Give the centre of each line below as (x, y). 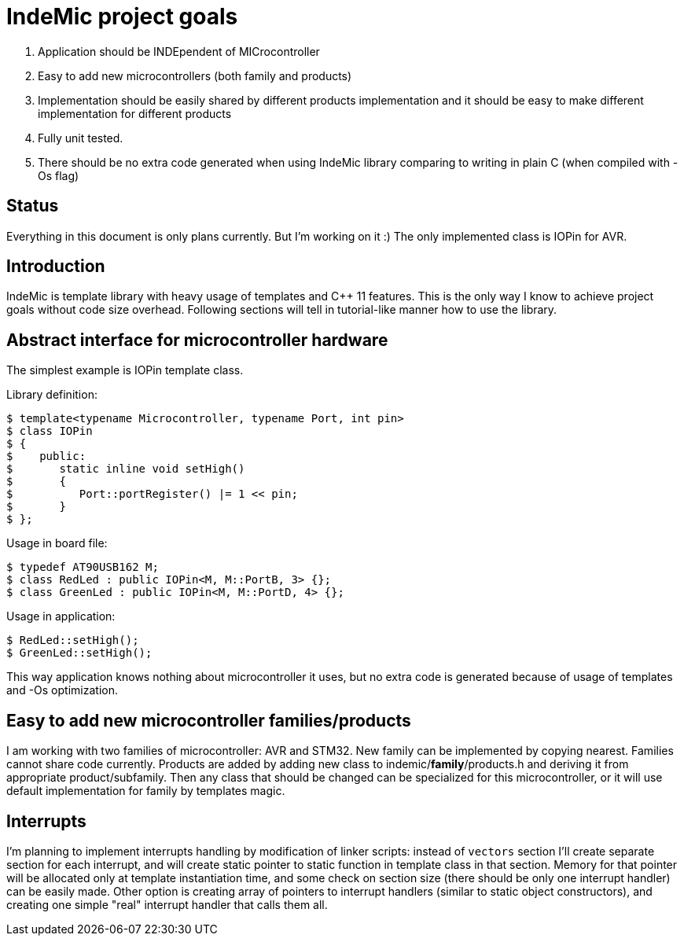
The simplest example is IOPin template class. (125, 370)
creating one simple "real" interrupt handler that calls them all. (167, 904)
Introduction (56, 267)
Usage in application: (61, 616)
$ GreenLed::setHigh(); (79, 653)
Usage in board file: (57, 543)
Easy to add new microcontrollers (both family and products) (195, 75)
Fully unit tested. (81, 138)
